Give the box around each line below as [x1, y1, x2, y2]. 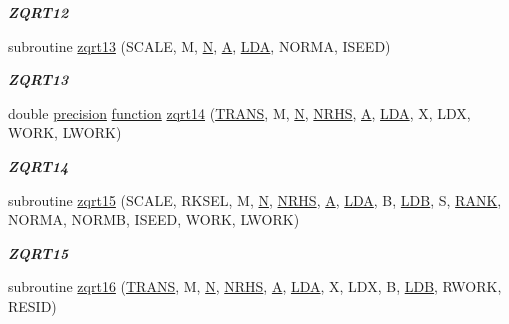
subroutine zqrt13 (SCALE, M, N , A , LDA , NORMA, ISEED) [8, 35, 391, 56]
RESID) [8, 295, 57, 316]
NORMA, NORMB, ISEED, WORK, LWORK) [8, 209, 300, 230]
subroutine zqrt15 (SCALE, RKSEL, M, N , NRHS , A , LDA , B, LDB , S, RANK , [8, 189, 502, 210]
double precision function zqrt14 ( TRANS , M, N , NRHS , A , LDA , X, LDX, [8, 102, 471, 123]
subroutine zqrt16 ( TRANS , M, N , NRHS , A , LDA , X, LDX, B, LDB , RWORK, [8, 276, 502, 297]
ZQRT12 [8, 2, 69, 22]
